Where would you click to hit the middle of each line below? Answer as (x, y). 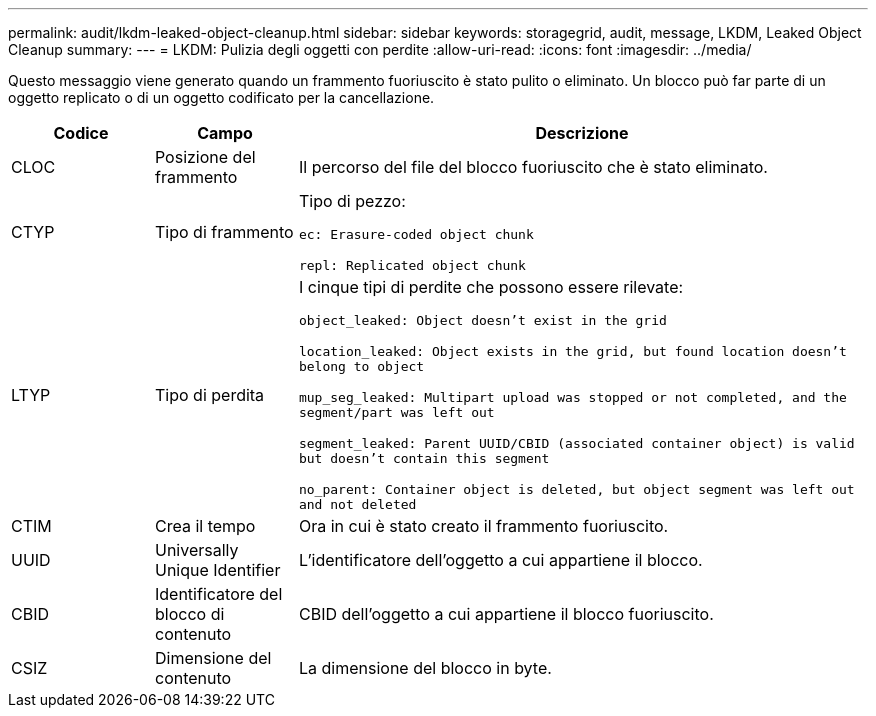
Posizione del (205, 157)
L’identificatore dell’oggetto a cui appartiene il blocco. (500, 560)
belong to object (361, 366)
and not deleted (357, 504)
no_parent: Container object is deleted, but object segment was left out (576, 489)
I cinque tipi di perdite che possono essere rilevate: (491, 287)
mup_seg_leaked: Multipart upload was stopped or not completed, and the (572, 397)
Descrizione (582, 133)
